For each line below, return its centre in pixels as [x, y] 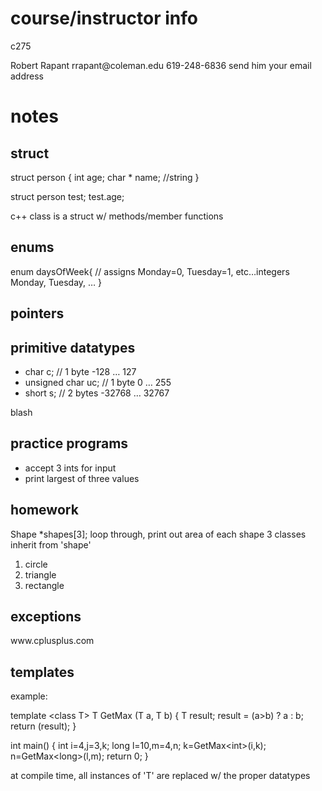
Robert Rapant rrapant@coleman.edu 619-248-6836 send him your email [161, 65]
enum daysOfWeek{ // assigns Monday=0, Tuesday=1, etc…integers [150, 271]
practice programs [69, 443]
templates [42, 672]
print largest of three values [82, 478]
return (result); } [43, 726]
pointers [37, 313]
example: [29, 696]
